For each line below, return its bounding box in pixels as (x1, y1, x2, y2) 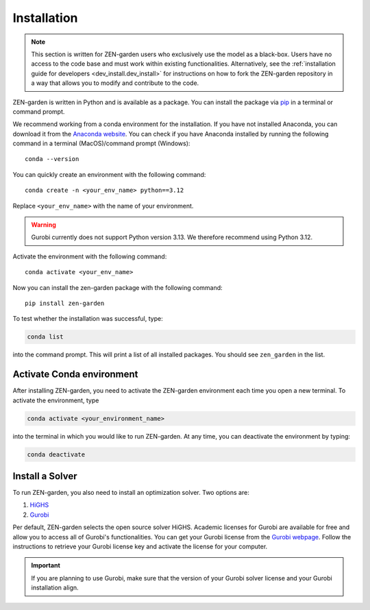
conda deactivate (27, 450, 86, 459)
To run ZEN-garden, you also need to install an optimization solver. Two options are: (12, 489, 249, 497)
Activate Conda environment (12, 369, 138, 380)
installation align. (31, 583, 79, 592)
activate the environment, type (12, 396, 99, 404)
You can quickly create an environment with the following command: (12, 170, 206, 178)
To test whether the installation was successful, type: (12, 315, 164, 323)
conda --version (25, 155, 79, 163)
